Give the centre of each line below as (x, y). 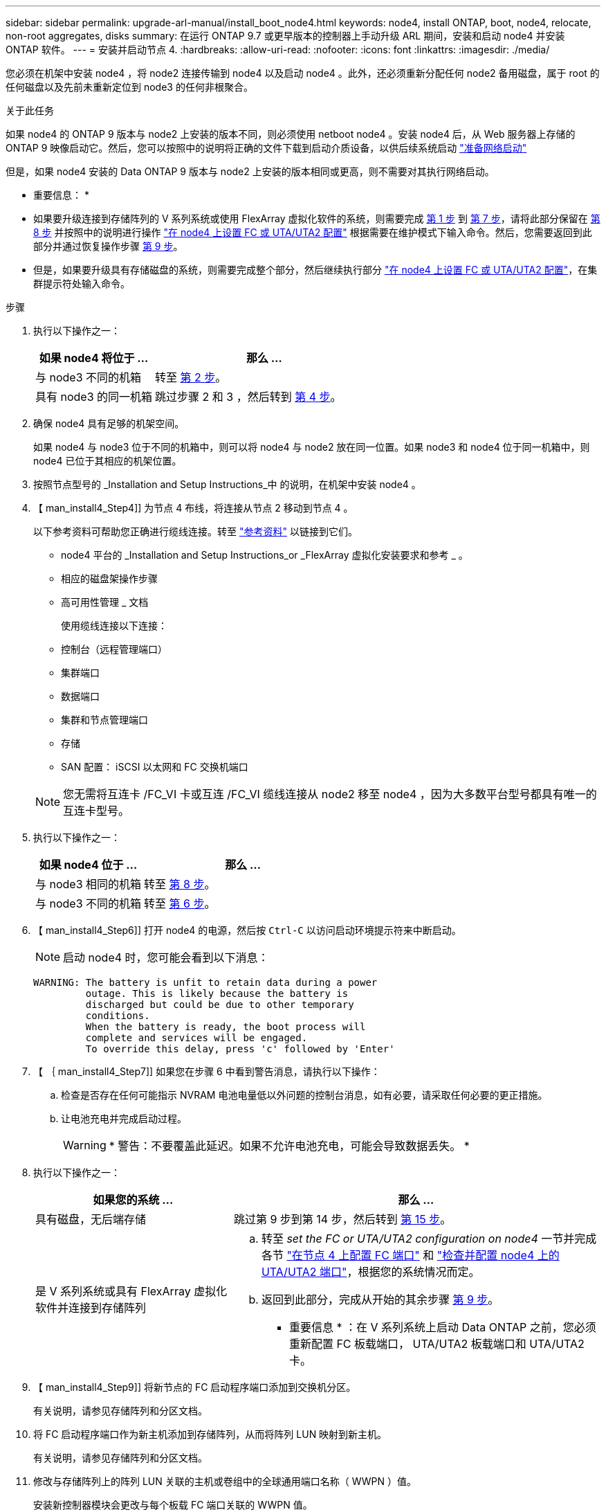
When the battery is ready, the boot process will (226, 1027)
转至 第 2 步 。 (191, 377)
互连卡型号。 (97, 811)
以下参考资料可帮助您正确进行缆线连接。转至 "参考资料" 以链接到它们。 (195, 531)
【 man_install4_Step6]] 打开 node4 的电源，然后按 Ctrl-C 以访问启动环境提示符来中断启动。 (247, 930)
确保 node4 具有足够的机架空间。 (109, 423)
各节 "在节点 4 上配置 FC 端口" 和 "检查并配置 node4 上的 (410, 1255)
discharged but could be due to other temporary (220, 1005)
